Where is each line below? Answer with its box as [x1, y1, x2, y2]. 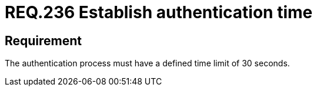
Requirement [5, 33, 82, 48]
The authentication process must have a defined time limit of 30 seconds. [5, 58, 290, 69]
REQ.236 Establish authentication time [5, 2, 313, 22]
